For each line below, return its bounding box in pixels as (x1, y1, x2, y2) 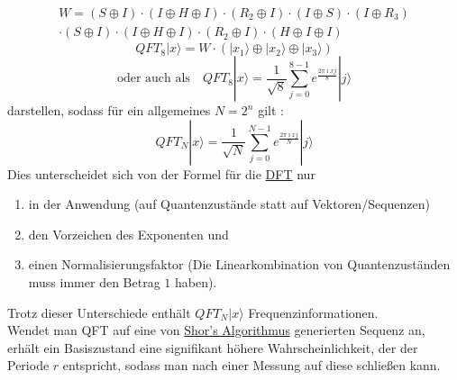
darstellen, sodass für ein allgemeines (7, 101, 211, 120)
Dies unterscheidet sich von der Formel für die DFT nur (7, 164, 315, 183)
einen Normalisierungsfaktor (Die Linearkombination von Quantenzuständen (28, 255, 451, 274)
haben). (174, 273, 217, 292)
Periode (7, 356, 50, 375)
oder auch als (116, 72, 190, 86)
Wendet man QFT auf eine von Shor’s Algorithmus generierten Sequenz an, (7, 321, 425, 339)
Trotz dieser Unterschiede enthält (7, 303, 191, 321)
